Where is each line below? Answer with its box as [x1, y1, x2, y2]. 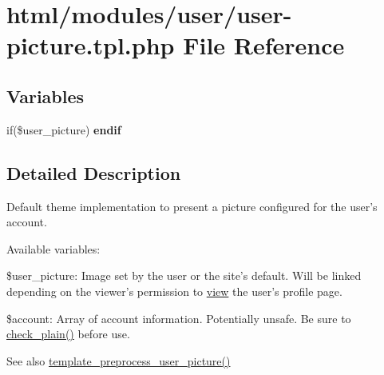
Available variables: [6, 240, 101, 257]
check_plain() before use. [6, 325, 130, 342]
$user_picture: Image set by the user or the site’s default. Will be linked [6, 267, 362, 284]
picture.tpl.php [6, 29, 175, 62]
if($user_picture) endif [6, 121, 121, 138]
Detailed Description [6, 160, 181, 185]
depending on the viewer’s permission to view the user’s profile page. [6, 282, 342, 299]
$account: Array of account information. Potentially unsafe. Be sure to [6, 309, 351, 326]
